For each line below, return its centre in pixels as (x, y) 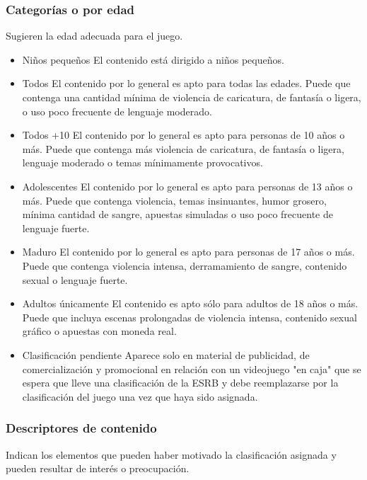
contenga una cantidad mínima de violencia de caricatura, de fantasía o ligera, (192, 97)
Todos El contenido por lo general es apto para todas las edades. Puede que (186, 83)
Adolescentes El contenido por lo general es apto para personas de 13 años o (187, 186)
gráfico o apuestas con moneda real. (99, 331)
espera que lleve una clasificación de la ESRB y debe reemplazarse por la (180, 383)
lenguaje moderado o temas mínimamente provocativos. (142, 162)
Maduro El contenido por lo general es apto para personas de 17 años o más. (188, 252)
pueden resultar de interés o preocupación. (98, 468)
